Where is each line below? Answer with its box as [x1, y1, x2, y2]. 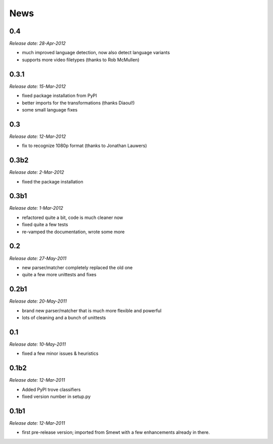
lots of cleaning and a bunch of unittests [22, 314, 106, 320]
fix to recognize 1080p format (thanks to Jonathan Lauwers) [22, 142, 147, 149]
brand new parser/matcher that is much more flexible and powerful [22, 307, 162, 314]
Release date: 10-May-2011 [9, 341, 66, 347]
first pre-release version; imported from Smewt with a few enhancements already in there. [22, 429, 210, 435]
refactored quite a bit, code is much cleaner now [22, 214, 123, 220]
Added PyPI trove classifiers [22, 386, 81, 392]
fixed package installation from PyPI [22, 93, 97, 99]
